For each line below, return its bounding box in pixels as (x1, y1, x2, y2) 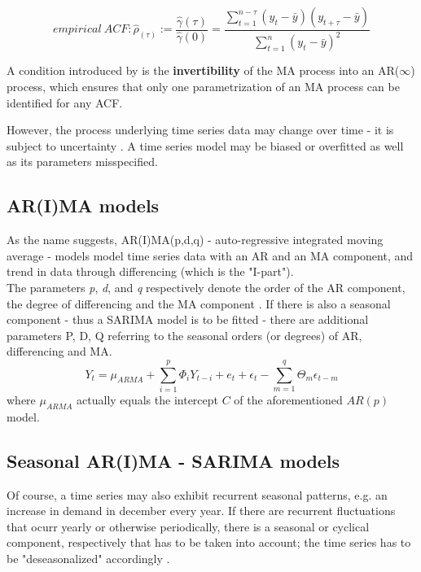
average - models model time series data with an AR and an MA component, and (7, 247, 414, 264)
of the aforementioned (234, 391, 343, 408)
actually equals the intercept (77, 391, 219, 408)
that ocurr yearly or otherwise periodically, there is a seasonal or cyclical (7, 517, 370, 535)
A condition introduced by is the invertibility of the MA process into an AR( (7, 62, 400, 79)
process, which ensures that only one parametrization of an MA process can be (7, 77, 400, 94)
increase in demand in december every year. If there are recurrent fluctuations (7, 502, 396, 519)
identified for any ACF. (7, 94, 123, 111)
